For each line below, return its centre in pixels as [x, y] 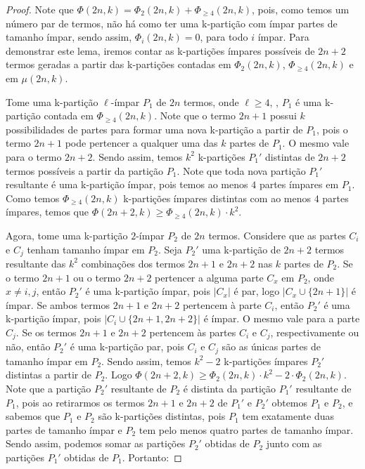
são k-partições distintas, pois [162, 416]
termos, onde [211, 101]
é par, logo [257, 291]
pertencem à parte [222, 304]
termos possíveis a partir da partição [85, 170]
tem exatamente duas [288, 416]
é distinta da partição [229, 389]
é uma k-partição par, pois [127, 346]
